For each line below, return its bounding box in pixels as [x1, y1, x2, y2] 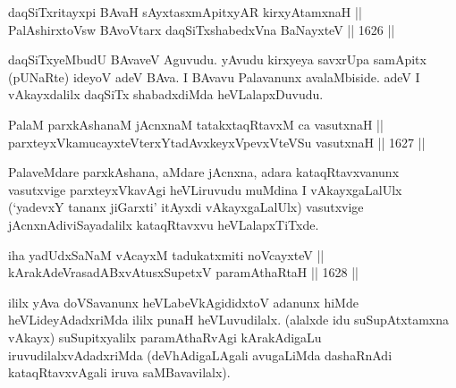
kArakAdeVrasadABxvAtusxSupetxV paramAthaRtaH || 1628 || [8, 263, 359, 282]
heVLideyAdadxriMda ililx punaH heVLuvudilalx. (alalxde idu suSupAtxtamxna [8, 310, 449, 329]
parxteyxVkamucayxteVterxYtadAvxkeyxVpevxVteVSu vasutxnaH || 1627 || [8, 132, 426, 151]
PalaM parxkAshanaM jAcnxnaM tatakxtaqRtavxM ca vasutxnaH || [8, 114, 384, 133]
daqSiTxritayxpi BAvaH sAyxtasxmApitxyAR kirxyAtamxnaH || [8, 3, 362, 21]
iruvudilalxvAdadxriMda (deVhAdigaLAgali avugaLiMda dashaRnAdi [8, 345, 393, 364]
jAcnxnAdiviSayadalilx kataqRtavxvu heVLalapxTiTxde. [8, 215, 319, 233]
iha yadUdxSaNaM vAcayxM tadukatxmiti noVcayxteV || [8, 245, 325, 264]
